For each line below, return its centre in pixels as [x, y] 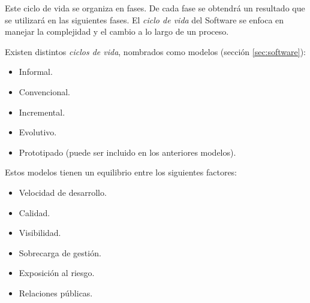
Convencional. [44, 91]
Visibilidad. [40, 233]
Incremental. [42, 112]
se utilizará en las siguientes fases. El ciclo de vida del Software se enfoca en [145, 19]
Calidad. [34, 212]
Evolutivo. [38, 132]
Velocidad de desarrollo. [63, 192]
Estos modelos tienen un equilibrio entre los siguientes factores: [121, 172]
